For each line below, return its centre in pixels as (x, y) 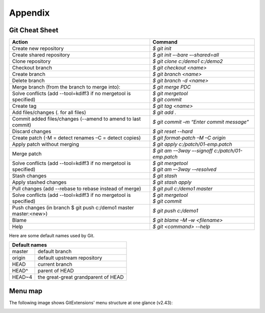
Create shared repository (41, 55)
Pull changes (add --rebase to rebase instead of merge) (77, 189)
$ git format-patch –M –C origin (189, 138)
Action (20, 42)
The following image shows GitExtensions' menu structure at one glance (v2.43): (91, 302)
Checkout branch (32, 68)
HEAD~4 (22, 277)
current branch (55, 265)
